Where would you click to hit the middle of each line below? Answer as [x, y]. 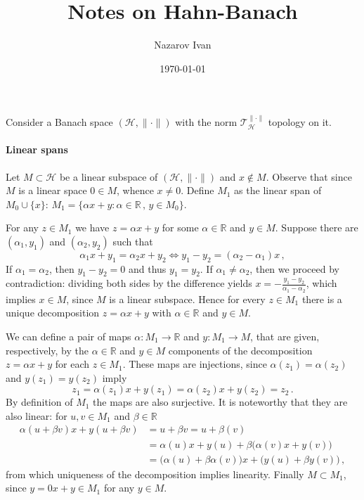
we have [92, 227]
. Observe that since [309, 176]
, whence [135, 190]
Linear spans [37, 149]
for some [180, 227]
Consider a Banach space [59, 122]
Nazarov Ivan [183, 45]
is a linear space [53, 190]
